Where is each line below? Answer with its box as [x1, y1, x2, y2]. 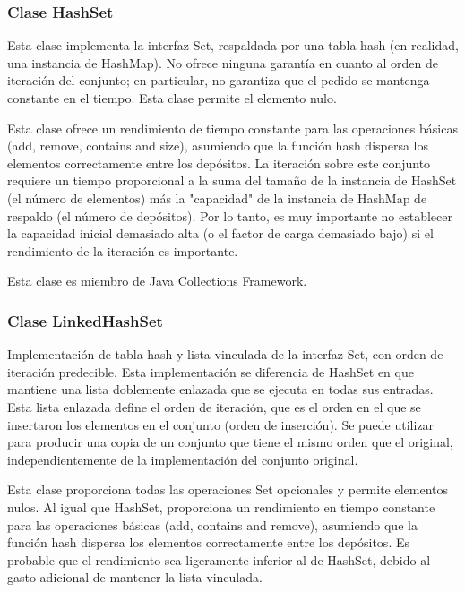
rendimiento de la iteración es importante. [7, 241, 238, 260]
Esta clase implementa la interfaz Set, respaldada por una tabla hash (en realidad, [7, 36, 459, 55]
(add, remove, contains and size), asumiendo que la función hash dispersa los [7, 136, 429, 155]
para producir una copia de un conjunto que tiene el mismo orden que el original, [7, 433, 453, 451]
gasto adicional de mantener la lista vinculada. [7, 568, 263, 587]
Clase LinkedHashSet [7, 309, 163, 331]
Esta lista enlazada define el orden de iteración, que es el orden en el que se [7, 397, 421, 416]
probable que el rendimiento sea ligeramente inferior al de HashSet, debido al [7, 550, 431, 569]
